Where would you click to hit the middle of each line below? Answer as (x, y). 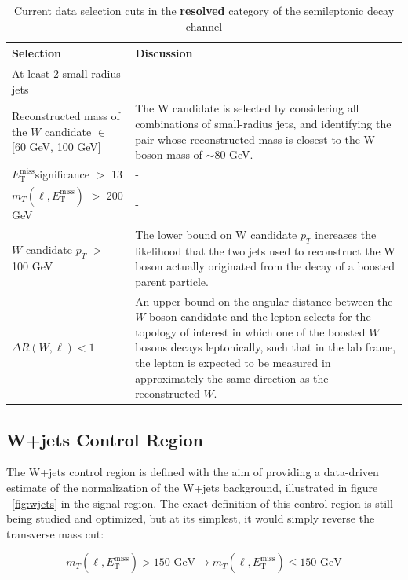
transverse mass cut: (55, 533)
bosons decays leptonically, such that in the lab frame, (266, 347)
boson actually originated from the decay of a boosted (265, 266)
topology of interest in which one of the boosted (250, 331)
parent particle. (172, 281)
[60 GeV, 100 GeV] (56, 147)
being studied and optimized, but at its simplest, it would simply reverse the (191, 518)
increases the (346, 234)
